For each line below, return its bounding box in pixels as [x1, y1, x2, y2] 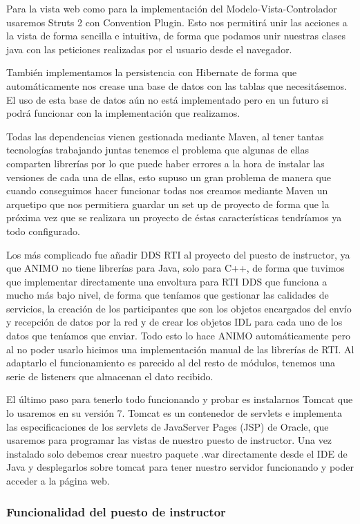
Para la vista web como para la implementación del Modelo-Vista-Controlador [6, 1, 337, 15]
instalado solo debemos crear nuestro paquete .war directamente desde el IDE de [6, 446, 348, 460]
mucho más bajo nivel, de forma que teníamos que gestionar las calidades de [6, 288, 329, 302]
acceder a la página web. [6, 474, 110, 487]
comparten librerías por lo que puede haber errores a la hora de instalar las [6, 156, 325, 170]
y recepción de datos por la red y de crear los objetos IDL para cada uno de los [6, 315, 343, 329]
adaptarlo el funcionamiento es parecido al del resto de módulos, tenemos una [6, 355, 336, 370]
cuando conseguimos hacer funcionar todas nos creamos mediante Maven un [6, 183, 328, 198]
